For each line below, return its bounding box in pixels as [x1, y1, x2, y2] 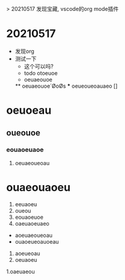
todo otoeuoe [24, 69, 58, 77]
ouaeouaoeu [6, 181, 71, 194]
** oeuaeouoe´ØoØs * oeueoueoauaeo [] [14, 82, 118, 90]
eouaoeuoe [14, 213, 43, 221]
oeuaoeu [14, 256, 37, 263]
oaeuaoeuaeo [14, 220, 50, 227]
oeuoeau [6, 103, 52, 117]
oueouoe [6, 128, 40, 138]
